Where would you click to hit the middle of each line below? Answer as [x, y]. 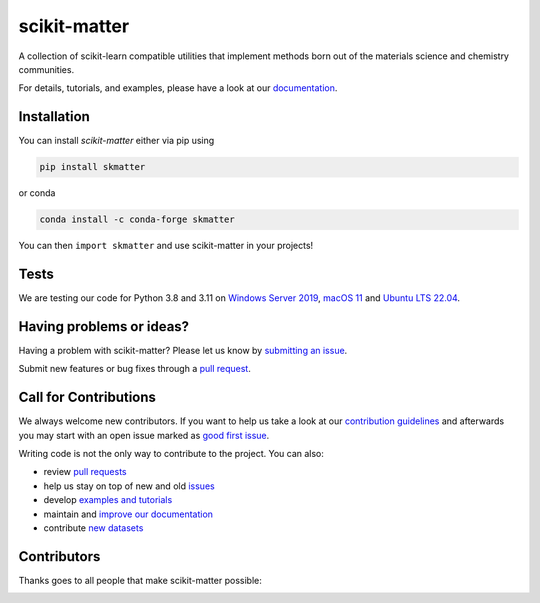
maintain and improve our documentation [128, 514]
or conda [37, 193]
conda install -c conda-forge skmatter [137, 219]
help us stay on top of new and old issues [129, 486]
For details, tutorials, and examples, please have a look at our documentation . [178, 88]
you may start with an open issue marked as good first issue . [144, 435]
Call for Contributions [87, 397]
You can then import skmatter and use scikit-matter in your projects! [166, 246]
